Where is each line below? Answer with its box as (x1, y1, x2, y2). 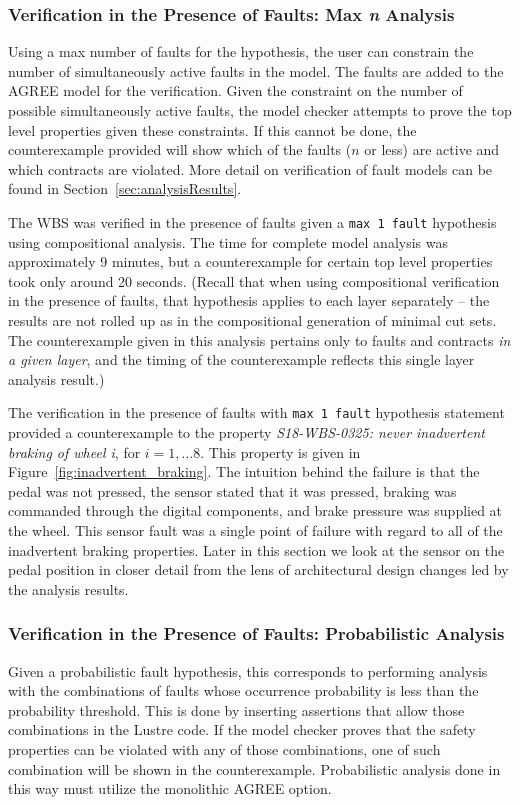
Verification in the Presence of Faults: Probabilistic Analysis (8, 621, 505, 646)
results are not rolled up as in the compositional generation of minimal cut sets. (8, 310, 497, 330)
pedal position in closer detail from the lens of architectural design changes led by (8, 559, 509, 580)
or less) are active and (364, 139, 500, 160)
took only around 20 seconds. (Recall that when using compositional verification (8, 270, 500, 291)
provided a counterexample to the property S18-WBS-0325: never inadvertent (8, 422, 485, 443)
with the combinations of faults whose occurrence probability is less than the (8, 680, 479, 701)
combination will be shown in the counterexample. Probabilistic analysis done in (8, 758, 501, 779)
